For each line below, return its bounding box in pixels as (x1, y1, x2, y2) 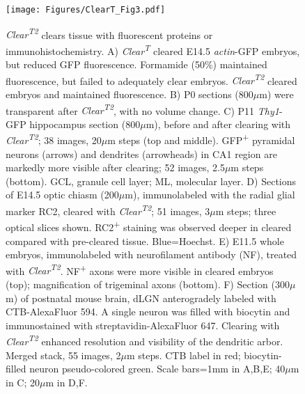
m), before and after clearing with (146, 116, 291, 131)
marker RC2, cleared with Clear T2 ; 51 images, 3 (6, 202, 210, 218)
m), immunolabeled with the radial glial (125, 187, 295, 202)
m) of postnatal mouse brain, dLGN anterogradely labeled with (6, 290, 276, 305)
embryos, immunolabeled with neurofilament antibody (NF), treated (6, 247, 297, 262)
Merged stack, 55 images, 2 (6, 347, 121, 362)
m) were (259, 87, 294, 101)
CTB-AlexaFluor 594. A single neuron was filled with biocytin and (6, 304, 290, 319)
